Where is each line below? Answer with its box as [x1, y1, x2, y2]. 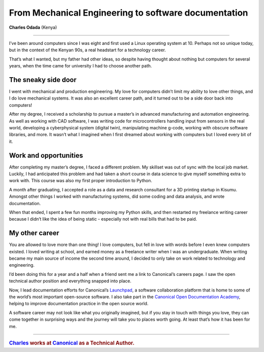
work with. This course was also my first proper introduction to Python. [9, 178, 153, 184]
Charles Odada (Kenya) [9, 24, 57, 30]
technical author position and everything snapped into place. [9, 278, 132, 284]
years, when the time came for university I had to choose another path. [9, 63, 152, 69]
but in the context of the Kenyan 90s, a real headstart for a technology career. [9, 47, 166, 53]
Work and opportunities [9, 151, 83, 160]
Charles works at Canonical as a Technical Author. [9, 339, 134, 346]
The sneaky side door [9, 76, 77, 84]
